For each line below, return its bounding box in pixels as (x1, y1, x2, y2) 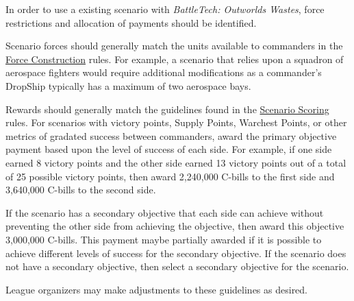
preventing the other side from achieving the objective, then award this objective (5, 219, 344, 233)
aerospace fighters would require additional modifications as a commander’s (5, 65, 322, 80)
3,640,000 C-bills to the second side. (5, 182, 156, 197)
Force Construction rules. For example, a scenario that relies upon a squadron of (5, 51, 344, 66)
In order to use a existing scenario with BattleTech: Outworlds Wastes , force (5, 2, 325, 16)
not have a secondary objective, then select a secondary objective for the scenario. (5, 259, 349, 274)
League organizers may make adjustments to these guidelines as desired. (5, 282, 308, 296)
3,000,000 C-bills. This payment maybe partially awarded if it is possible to (5, 232, 322, 246)
